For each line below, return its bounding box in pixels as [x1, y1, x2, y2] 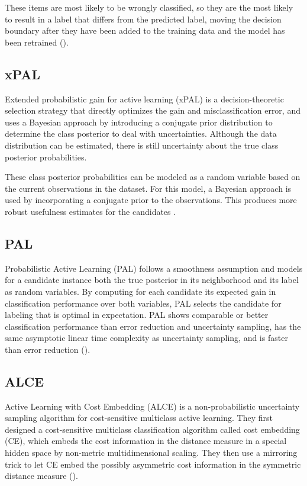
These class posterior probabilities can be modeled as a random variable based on [5, 170, 300, 183]
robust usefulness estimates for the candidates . [5, 205, 176, 217]
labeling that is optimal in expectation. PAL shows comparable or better [5, 308, 269, 321]
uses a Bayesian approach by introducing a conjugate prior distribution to [5, 115, 273, 128]
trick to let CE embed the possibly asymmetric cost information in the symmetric [5, 458, 301, 470]
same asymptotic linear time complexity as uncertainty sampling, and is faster [5, 331, 288, 344]
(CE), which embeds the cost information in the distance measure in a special [5, 434, 287, 447]
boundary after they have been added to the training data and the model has [5, 24, 285, 37]
